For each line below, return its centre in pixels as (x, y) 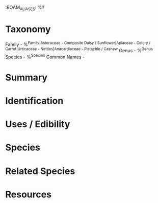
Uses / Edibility (38, 124)
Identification (34, 101)
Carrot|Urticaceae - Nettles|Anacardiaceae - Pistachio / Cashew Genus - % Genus (79, 50)
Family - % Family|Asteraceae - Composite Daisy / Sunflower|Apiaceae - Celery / (78, 44)
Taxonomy (28, 29)
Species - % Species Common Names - (45, 57)
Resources (29, 194)
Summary (26, 77)
